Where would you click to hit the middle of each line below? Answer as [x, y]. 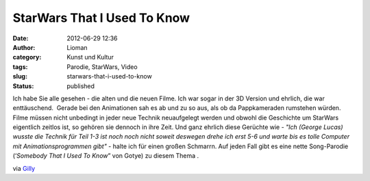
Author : [24, 47]
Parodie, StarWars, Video [102, 67]
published [81, 86]
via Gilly [24, 168]
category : [27, 57]
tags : [20, 67]
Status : [23, 86]
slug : [20, 76]
